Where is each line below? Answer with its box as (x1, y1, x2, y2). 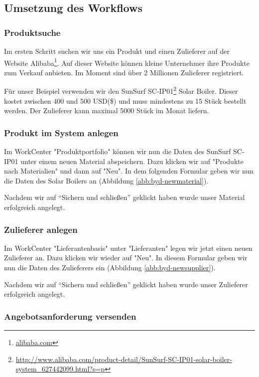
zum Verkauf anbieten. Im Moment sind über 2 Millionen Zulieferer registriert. (4, 67, 244, 77)
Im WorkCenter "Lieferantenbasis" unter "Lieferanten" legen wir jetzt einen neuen (4, 242, 253, 253)
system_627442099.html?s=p (15, 364, 105, 374)
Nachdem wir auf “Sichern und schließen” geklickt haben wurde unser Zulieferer (4, 279, 248, 289)
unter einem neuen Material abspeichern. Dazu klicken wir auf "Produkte (20, 156, 244, 166)
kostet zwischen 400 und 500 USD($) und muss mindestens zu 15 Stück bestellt (4, 95, 247, 106)
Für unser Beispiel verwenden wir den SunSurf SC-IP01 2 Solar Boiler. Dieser (4, 84, 238, 96)
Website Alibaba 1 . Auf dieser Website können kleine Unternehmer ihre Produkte (4, 56, 250, 68)
